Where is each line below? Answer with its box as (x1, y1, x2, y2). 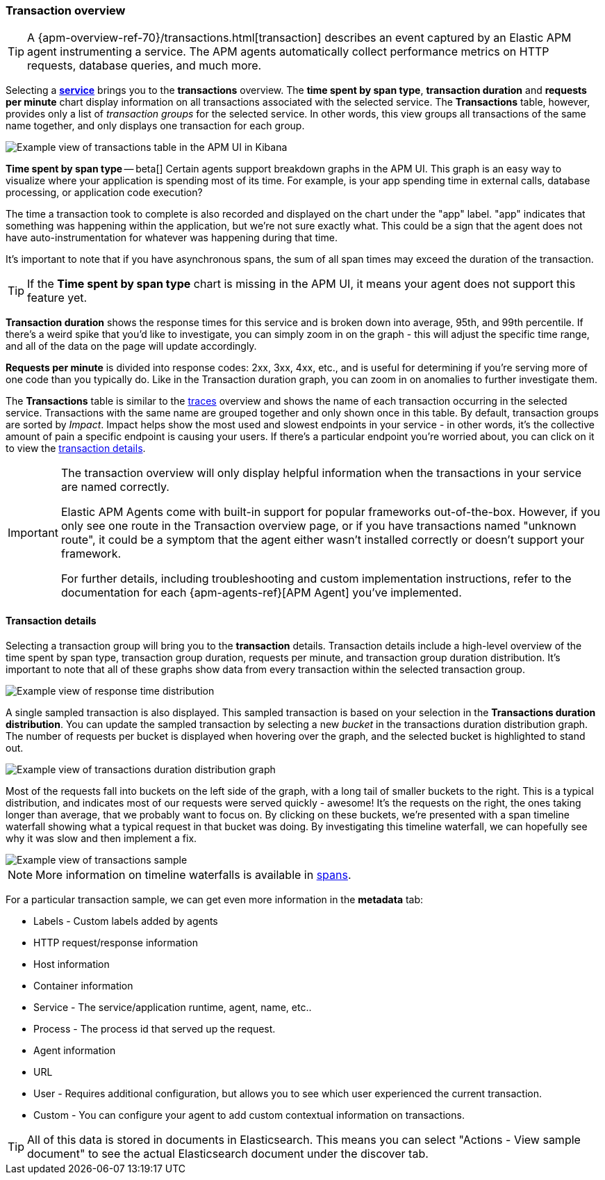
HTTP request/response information (33, 936, 198, 948)
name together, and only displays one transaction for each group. (6, 120, 305, 132)
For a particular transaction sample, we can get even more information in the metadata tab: (6, 893, 424, 905)
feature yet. (27, 291, 88, 305)
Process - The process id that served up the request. (33, 1022, 276, 1035)
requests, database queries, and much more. (27, 58, 262, 73)
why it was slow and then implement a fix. (6, 832, 197, 844)
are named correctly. (60, 480, 169, 494)
